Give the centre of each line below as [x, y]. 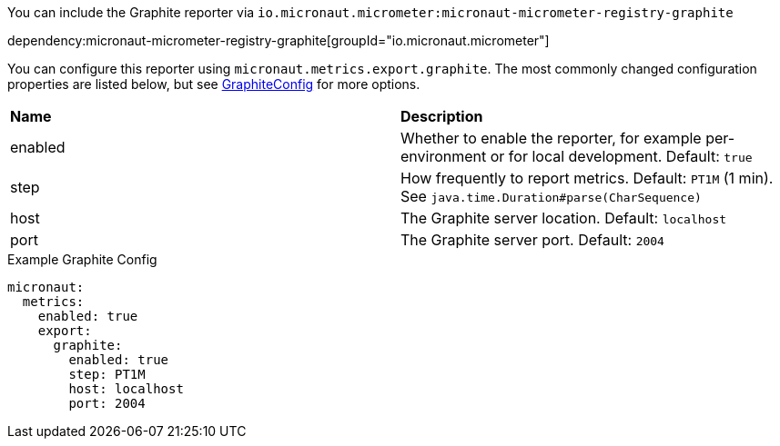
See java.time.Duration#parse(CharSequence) [551, 196]
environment [444, 156]
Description [442, 116]
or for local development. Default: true [621, 156]
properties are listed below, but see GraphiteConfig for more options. [214, 84]
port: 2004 [107, 403]
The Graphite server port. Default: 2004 [532, 240]
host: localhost [126, 389]
